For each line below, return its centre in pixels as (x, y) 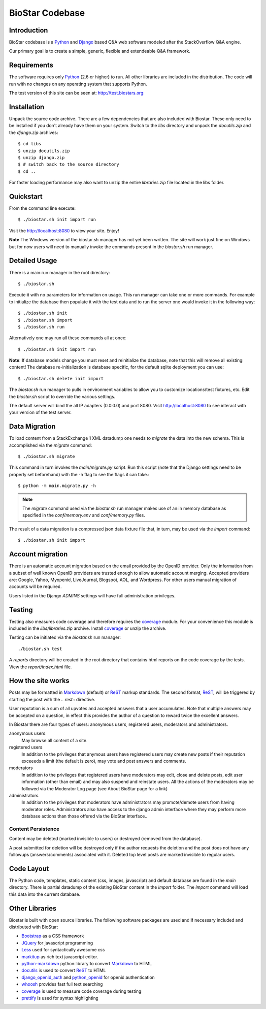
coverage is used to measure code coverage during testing (81, 991)
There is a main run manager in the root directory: (60, 272)
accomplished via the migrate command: (50, 445)
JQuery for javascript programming (57, 943)
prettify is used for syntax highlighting (60, 998)
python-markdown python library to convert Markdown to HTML (87, 963)
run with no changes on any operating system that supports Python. (78, 84)
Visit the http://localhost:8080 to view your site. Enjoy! (64, 230)
